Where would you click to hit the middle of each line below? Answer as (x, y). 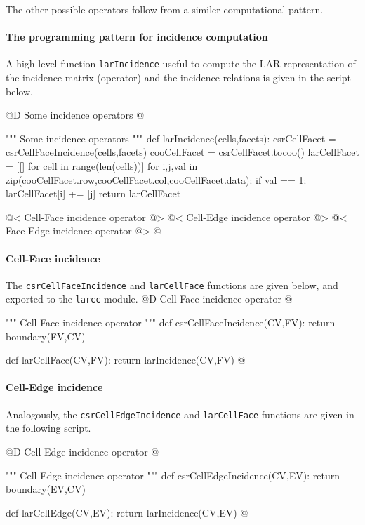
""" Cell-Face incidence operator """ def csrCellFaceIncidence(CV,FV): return (171, 323)
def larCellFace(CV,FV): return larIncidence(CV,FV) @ (126, 360)
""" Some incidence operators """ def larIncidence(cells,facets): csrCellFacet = (171, 138)
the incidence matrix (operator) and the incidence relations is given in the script (178, 78)
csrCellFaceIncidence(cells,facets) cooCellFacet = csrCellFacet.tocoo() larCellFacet (182, 152)
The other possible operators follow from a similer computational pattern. (165, 9)
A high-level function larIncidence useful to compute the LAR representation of (181, 64)
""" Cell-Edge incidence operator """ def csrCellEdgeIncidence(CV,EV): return (173, 475)
